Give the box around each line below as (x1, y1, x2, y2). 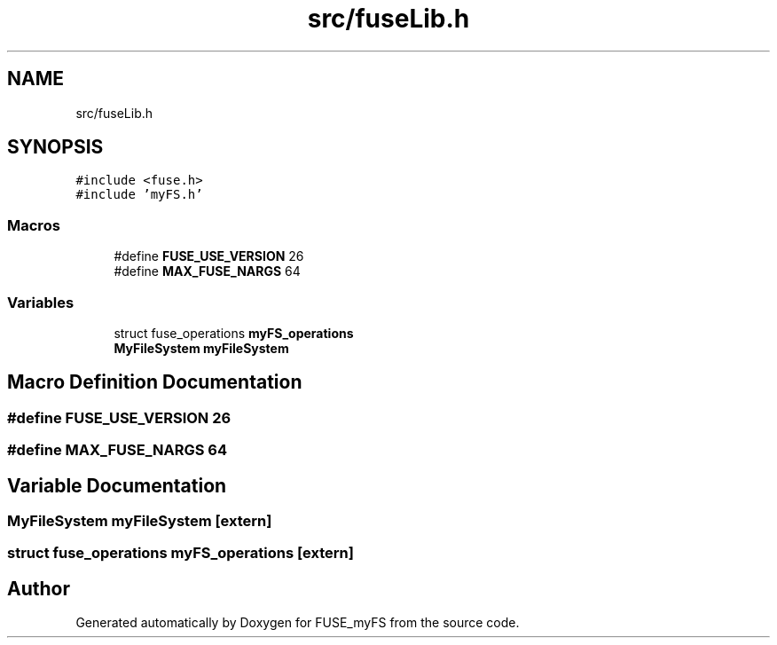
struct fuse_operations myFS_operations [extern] (7, 544, 354, 562)
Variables (7, 293, 75, 311)
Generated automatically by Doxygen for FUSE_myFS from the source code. (75, 615, 520, 631)
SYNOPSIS (7, 136, 104, 159)
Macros (7, 216, 60, 234)
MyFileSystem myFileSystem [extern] (7, 512, 272, 530)
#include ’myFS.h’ (75, 187, 203, 202)
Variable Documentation (7, 474, 227, 497)
